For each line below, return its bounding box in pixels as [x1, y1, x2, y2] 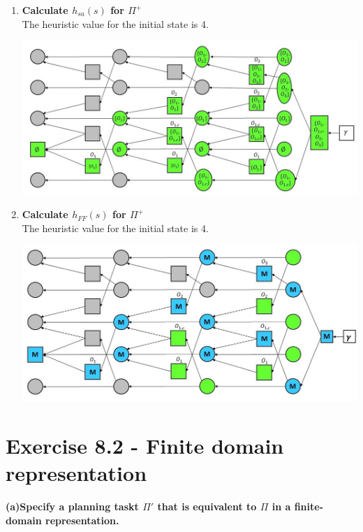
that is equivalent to [157, 498, 257, 513]
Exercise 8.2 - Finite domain [6, 431, 284, 459]
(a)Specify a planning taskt [6, 498, 139, 513]
